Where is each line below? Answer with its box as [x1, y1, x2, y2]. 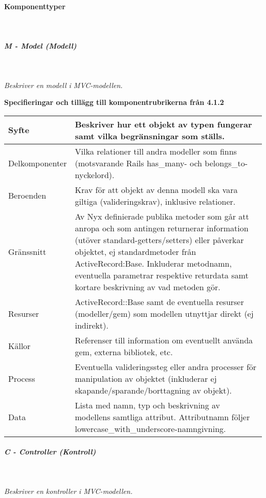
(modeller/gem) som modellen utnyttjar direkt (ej [75, 307, 254, 319]
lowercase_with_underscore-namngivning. [75, 422, 226, 435]
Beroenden [8, 189, 47, 202]
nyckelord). [75, 168, 115, 181]
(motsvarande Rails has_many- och [75, 157, 203, 169]
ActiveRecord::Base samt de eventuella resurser [75, 295, 244, 308]
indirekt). [75, 319, 108, 331]
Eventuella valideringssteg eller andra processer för [75, 360, 257, 373]
